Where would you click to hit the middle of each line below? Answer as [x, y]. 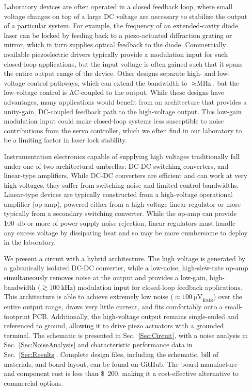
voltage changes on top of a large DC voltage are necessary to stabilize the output [126, 16]
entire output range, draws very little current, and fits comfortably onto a [113, 307]
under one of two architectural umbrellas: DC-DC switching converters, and [116, 166]
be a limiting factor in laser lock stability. [65, 140]
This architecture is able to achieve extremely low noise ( [89, 296]
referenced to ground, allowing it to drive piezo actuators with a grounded [114, 326]
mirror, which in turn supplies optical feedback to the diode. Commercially [115, 44]
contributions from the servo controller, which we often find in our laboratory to [123, 130]
